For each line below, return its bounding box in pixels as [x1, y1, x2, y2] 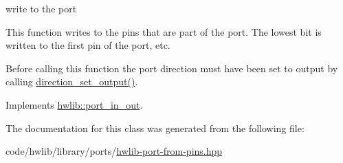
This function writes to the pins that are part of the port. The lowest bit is [5, 24, 322, 39]
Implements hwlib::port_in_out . [5, 97, 143, 111]
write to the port [5, 1, 77, 15]
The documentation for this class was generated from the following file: [5, 120, 305, 135]
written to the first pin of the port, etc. [5, 38, 170, 52]
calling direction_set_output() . [5, 74, 138, 89]
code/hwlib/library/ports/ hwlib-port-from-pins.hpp [5, 144, 223, 158]
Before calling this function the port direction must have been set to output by [5, 61, 338, 75]
